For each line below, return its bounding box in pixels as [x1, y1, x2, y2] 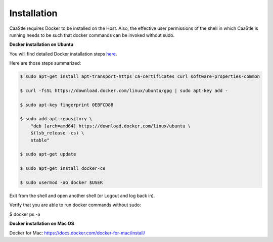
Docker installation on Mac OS [9, 220, 74, 227]
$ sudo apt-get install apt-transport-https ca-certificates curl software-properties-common [20, 74, 260, 79]
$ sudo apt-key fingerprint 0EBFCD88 [20, 102, 114, 108]
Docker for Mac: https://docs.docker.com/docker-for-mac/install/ [9, 230, 146, 236]
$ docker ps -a [9, 211, 40, 217]
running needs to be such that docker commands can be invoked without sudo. [9, 32, 174, 38]
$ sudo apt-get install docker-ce [20, 166, 106, 171]
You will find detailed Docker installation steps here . [9, 51, 117, 57]
